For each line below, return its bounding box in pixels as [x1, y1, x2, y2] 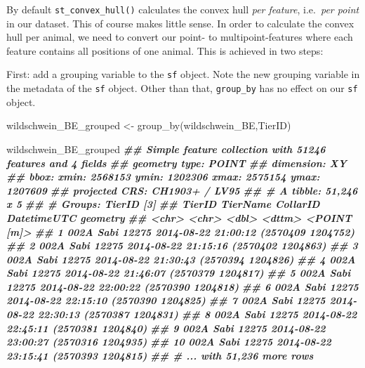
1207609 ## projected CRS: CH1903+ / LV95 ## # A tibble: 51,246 [6, 183, 358, 197]
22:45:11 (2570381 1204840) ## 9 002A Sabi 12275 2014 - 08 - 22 [6, 320, 326, 335]
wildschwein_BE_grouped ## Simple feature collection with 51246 [6, 141, 326, 156]
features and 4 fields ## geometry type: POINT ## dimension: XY [6, 155, 347, 170]
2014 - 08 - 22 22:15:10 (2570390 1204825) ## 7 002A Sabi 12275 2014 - [6, 293, 357, 308]
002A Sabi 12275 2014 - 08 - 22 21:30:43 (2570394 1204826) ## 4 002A [6, 251, 356, 266]
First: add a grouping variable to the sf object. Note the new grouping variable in [6, 67, 360, 81]
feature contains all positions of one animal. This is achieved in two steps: [6, 43, 324, 58]
